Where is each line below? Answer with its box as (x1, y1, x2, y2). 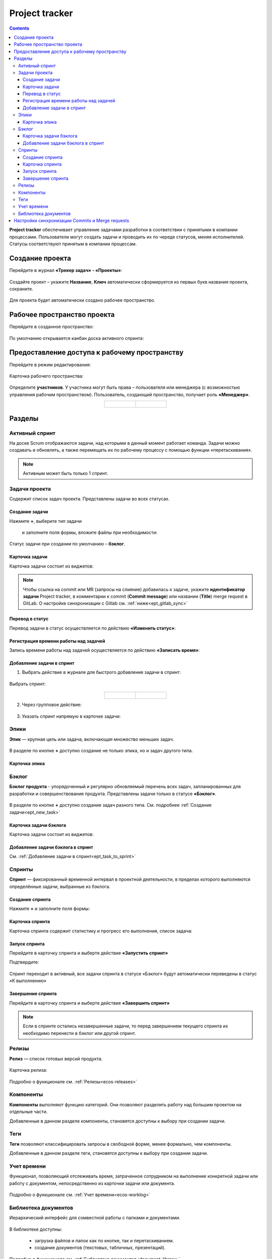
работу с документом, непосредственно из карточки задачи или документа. (9, 1180, 175, 1186)
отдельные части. (9, 1108, 48, 1115)
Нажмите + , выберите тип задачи (9, 518, 82, 524)
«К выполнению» (9, 977, 47, 984)
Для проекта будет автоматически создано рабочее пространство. (9, 297, 156, 303)
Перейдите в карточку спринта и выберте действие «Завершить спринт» (9, 1000, 170, 1006)
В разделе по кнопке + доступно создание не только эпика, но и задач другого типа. (9, 748, 193, 754)
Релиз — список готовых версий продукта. (9, 1056, 103, 1062)
